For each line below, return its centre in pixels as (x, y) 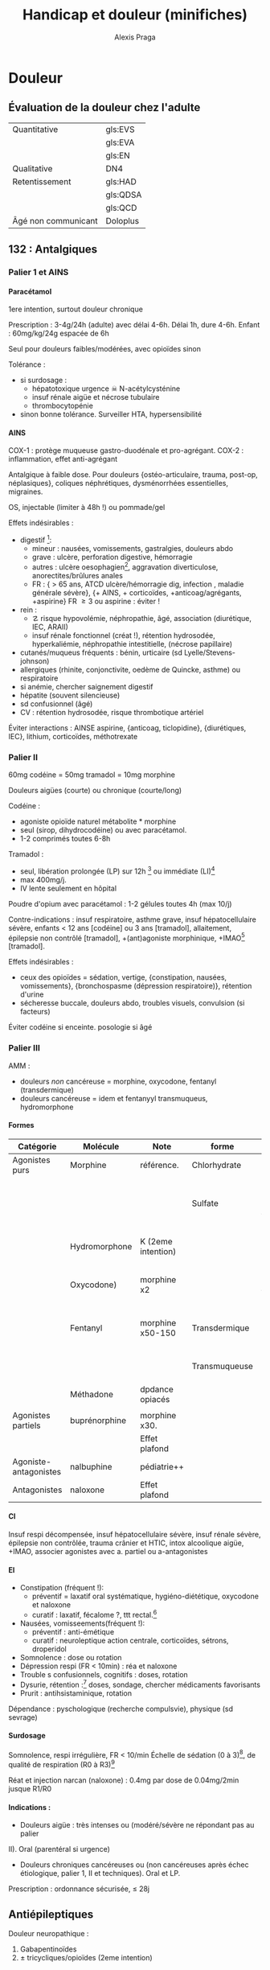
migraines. (26, 491)
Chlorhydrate (217, 1165)
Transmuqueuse (222, 1366)
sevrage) (23, 1717)
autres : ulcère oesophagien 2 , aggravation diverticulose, (125, 566)
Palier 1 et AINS (39, 273)
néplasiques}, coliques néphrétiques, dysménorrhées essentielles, (119, 483)
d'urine (32, 994)
